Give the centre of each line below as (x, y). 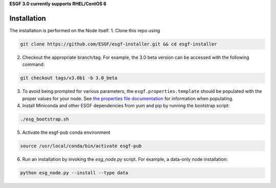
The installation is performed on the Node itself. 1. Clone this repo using (85, 30)
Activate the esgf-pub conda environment (66, 132)
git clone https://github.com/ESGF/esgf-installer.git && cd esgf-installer (119, 44)
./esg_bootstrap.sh (44, 119)
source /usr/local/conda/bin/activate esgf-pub (81, 146)
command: (33, 64)
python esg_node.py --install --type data (74, 173)
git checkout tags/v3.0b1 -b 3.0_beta (69, 78)
